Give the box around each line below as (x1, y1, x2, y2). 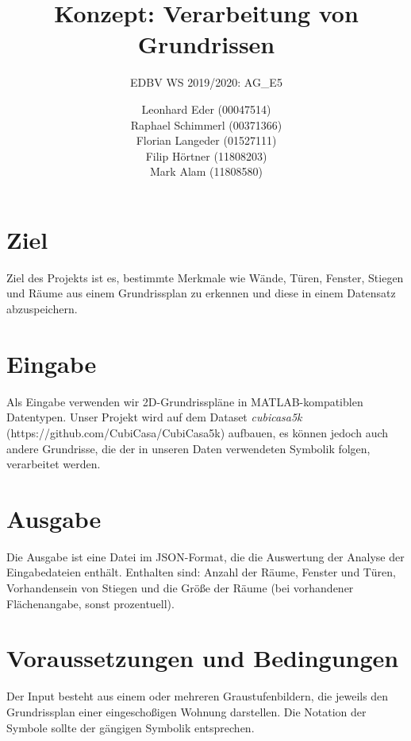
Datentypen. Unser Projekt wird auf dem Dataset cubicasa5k (6, 409, 302, 425)
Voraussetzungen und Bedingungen (6, 642, 399, 674)
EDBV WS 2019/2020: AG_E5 (130, 74, 282, 91)
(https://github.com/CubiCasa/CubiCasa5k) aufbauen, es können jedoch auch (6, 424, 389, 440)
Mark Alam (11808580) (150, 163, 263, 180)
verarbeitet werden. (6, 456, 101, 472)
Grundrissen (137, 28, 275, 60)
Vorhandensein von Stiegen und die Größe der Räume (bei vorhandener (6, 580, 354, 596)
